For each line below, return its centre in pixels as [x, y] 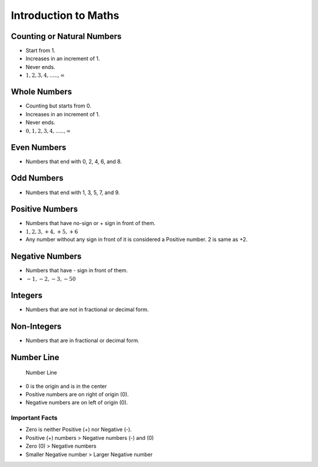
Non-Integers [36, 326]
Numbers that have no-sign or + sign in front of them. [91, 223]
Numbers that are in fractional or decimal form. [82, 340]
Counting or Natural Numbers [66, 36]
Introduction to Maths [65, 15]
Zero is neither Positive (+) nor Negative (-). [79, 430]
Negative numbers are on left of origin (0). [77, 403]
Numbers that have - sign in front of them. [77, 270]
